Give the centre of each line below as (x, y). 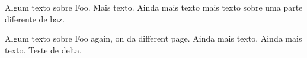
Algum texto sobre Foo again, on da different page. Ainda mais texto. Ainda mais (153, 38)
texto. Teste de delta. (43, 50)
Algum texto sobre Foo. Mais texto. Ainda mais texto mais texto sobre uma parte (154, 7)
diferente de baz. (35, 18)
